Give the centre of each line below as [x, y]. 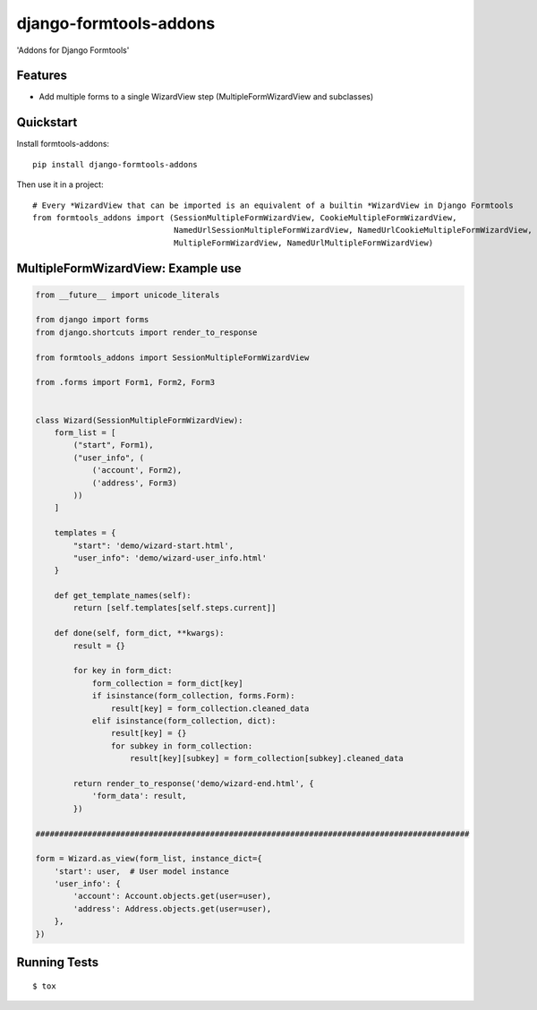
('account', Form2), [137, 471]
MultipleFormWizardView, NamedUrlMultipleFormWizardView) [303, 243]
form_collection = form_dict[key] [167, 683]
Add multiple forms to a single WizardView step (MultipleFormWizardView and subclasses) [206, 97]
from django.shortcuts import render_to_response [146, 332]
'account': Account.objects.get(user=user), [172, 896]
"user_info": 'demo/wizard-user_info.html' [170, 558]
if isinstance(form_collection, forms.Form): [193, 696]
